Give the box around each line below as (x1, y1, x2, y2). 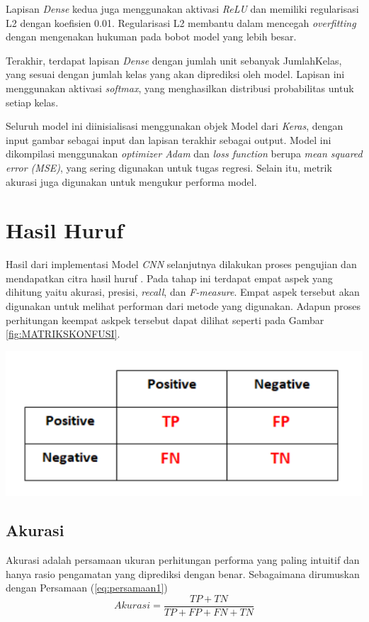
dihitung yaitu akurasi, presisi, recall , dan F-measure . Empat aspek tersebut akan (6, 284, 360, 299)
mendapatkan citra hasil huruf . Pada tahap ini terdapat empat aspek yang (6, 270, 333, 285)
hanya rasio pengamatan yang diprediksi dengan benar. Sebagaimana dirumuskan (6, 566, 360, 581)
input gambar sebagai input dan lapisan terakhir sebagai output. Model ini (6, 132, 331, 147)
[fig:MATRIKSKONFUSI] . (6, 326, 120, 341)
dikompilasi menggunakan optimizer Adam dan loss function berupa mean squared (6, 146, 363, 161)
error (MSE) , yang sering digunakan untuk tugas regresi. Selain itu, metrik (6, 160, 332, 174)
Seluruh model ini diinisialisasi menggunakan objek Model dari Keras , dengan (6, 118, 344, 133)
